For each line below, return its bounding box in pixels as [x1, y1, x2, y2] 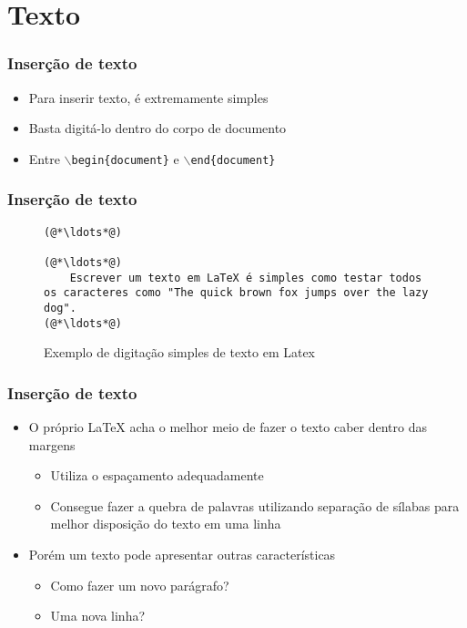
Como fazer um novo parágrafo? [50, 575, 229, 594]
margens [28, 435, 76, 454]
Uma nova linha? [50, 606, 146, 625]
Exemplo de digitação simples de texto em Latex [44, 343, 316, 362]
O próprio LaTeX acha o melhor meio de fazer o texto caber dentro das [28, 417, 427, 437]
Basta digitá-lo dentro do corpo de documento [28, 118, 287, 138]
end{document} [190, 153, 276, 167]
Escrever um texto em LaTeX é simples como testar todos [69, 271, 422, 284]
